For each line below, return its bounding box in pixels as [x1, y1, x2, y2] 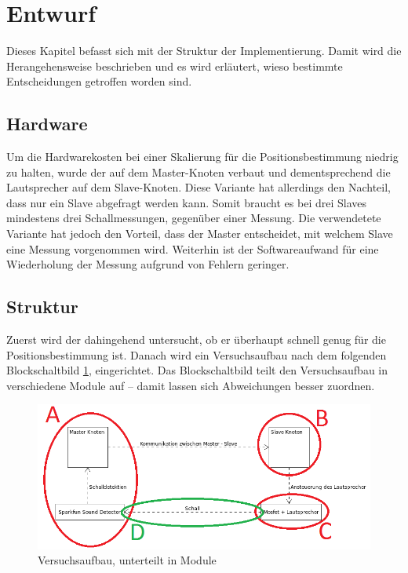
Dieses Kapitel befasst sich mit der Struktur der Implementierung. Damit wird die [6, 42, 402, 59]
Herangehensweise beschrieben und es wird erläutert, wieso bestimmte [6, 57, 343, 74]
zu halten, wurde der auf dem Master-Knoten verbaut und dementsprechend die [6, 163, 391, 180]
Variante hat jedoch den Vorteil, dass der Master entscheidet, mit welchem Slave [6, 225, 393, 242]
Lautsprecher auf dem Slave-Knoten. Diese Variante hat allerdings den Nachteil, [6, 179, 391, 195]
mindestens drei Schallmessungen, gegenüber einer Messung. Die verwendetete [6, 210, 381, 226]
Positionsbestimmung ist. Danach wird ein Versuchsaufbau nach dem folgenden [6, 346, 387, 363]
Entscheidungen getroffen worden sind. [6, 73, 192, 89]
